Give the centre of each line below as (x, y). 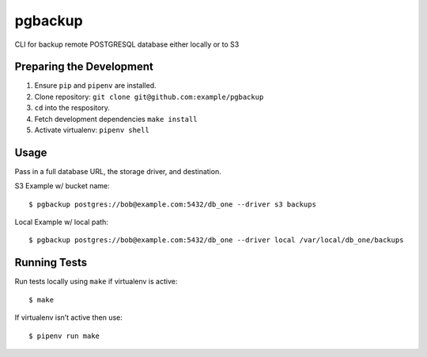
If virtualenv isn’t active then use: (68, 317)
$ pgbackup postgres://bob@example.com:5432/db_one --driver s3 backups (172, 204)
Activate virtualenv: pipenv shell (92, 130)
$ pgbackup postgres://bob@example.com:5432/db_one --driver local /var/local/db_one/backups (216, 240)
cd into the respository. (72, 108)
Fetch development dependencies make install (116, 119)
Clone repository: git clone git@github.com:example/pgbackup (149, 97)
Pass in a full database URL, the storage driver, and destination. (118, 171)
